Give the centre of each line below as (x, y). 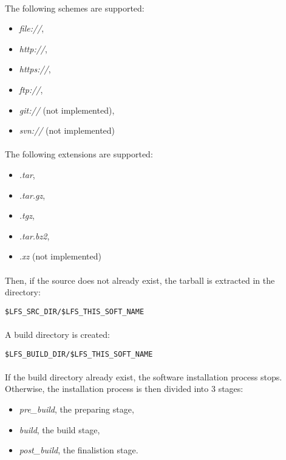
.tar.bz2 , (34, 235)
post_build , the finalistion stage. (79, 450)
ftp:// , (31, 89)
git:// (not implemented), (67, 110)
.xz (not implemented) (60, 256)
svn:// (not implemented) (67, 130)
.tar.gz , (32, 195)
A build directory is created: (57, 334)
